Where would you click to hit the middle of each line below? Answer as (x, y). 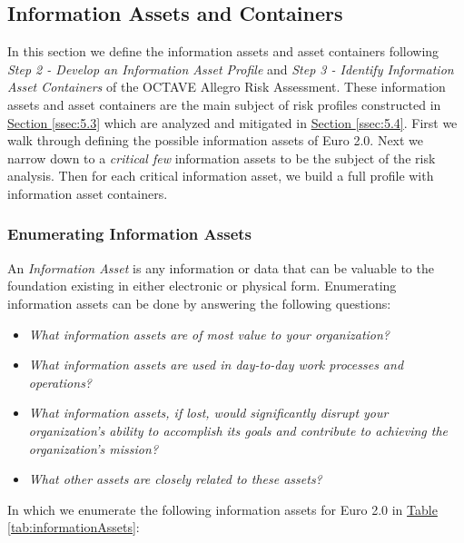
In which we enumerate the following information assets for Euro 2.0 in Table (222, 509)
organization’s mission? (94, 448)
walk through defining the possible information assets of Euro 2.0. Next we (216, 140)
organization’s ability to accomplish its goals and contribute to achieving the (238, 430)
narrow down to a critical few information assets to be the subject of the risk (222, 158)
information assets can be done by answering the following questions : (199, 303)
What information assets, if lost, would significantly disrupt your (208, 413)
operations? (60, 382)
